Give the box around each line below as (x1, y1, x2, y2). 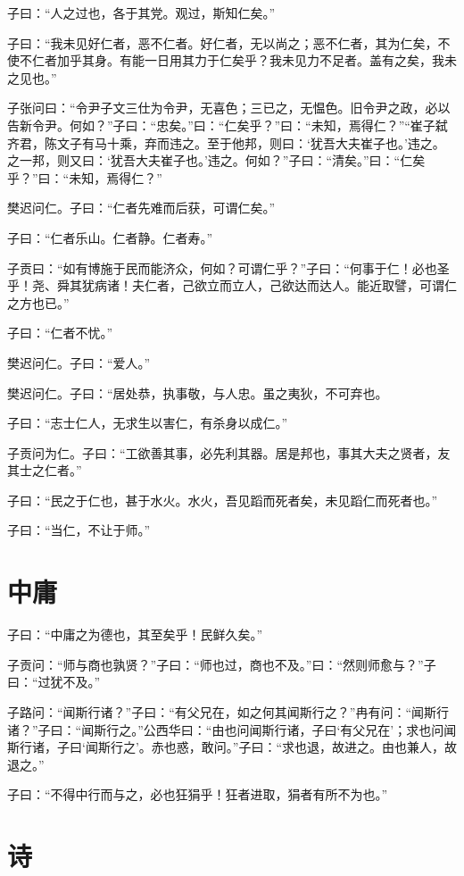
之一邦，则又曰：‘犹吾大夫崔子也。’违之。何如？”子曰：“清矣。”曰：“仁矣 (7, 151, 426, 170)
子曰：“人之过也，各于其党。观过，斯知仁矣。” (7, 4, 276, 21)
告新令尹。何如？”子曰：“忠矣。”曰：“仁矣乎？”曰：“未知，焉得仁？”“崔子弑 (7, 115, 448, 134)
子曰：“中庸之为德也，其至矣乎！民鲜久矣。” (7, 625, 263, 644)
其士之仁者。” (7, 461, 82, 480)
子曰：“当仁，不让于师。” (7, 521, 151, 539)
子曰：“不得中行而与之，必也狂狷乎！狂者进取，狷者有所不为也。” (7, 785, 388, 804)
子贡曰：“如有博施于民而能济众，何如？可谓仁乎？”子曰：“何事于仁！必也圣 (7, 258, 450, 277)
